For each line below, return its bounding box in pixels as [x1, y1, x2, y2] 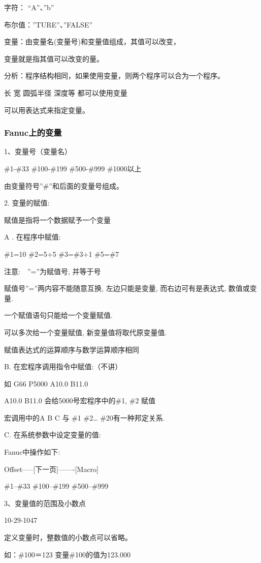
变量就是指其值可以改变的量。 [4, 53, 104, 64]
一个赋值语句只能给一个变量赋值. [4, 310, 113, 320]
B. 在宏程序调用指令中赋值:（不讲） [4, 361, 122, 372]
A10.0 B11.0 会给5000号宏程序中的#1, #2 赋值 [4, 395, 156, 406]
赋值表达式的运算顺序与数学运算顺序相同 [4, 344, 139, 354]
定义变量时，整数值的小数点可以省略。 [4, 532, 132, 543]
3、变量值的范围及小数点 [4, 497, 86, 508]
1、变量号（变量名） [4, 146, 72, 157]
